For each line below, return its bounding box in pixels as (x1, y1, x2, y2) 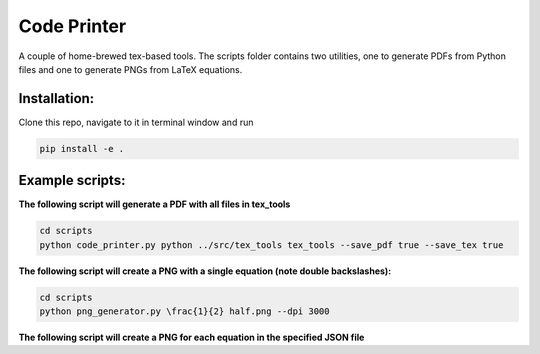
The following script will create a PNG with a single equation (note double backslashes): (18, 265, 392, 277)
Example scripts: (18, 172, 126, 189)
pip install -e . (39, 143, 125, 154)
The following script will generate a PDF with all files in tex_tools (18, 198, 291, 210)
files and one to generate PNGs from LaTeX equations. (18, 63, 243, 75)
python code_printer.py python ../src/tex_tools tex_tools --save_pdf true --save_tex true (39, 239, 504, 250)
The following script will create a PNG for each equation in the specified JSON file (18, 331, 365, 344)
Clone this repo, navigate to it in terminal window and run (18, 116, 254, 128)
